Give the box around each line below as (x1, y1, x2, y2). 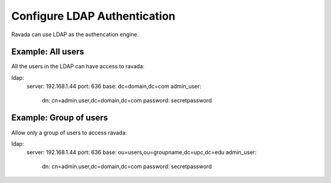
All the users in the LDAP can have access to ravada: (11, 63, 145, 70)
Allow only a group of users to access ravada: (11, 129, 127, 136)
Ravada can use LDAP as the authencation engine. (11, 31, 139, 38)
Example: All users (11, 47, 85, 57)
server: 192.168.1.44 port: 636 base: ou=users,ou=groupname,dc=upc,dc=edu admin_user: (26, 149, 257, 156)
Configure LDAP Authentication (11, 9, 176, 23)
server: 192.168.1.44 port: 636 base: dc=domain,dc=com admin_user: (26, 83, 202, 90)
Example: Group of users (11, 112, 108, 123)
